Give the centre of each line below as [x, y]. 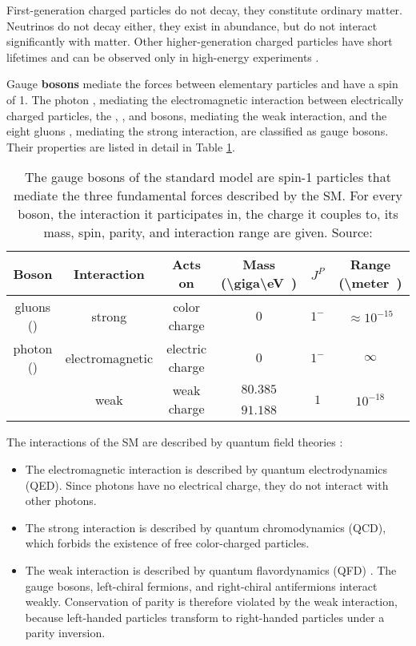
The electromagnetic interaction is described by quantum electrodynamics [206, 468]
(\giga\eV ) [259, 283]
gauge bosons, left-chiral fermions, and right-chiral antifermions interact [201, 585]
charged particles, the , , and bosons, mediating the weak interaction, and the [197, 115]
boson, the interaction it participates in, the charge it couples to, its [208, 214]
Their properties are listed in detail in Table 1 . [121, 146]
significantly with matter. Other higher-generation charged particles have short [200, 41]
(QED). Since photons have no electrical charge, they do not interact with [207, 484]
